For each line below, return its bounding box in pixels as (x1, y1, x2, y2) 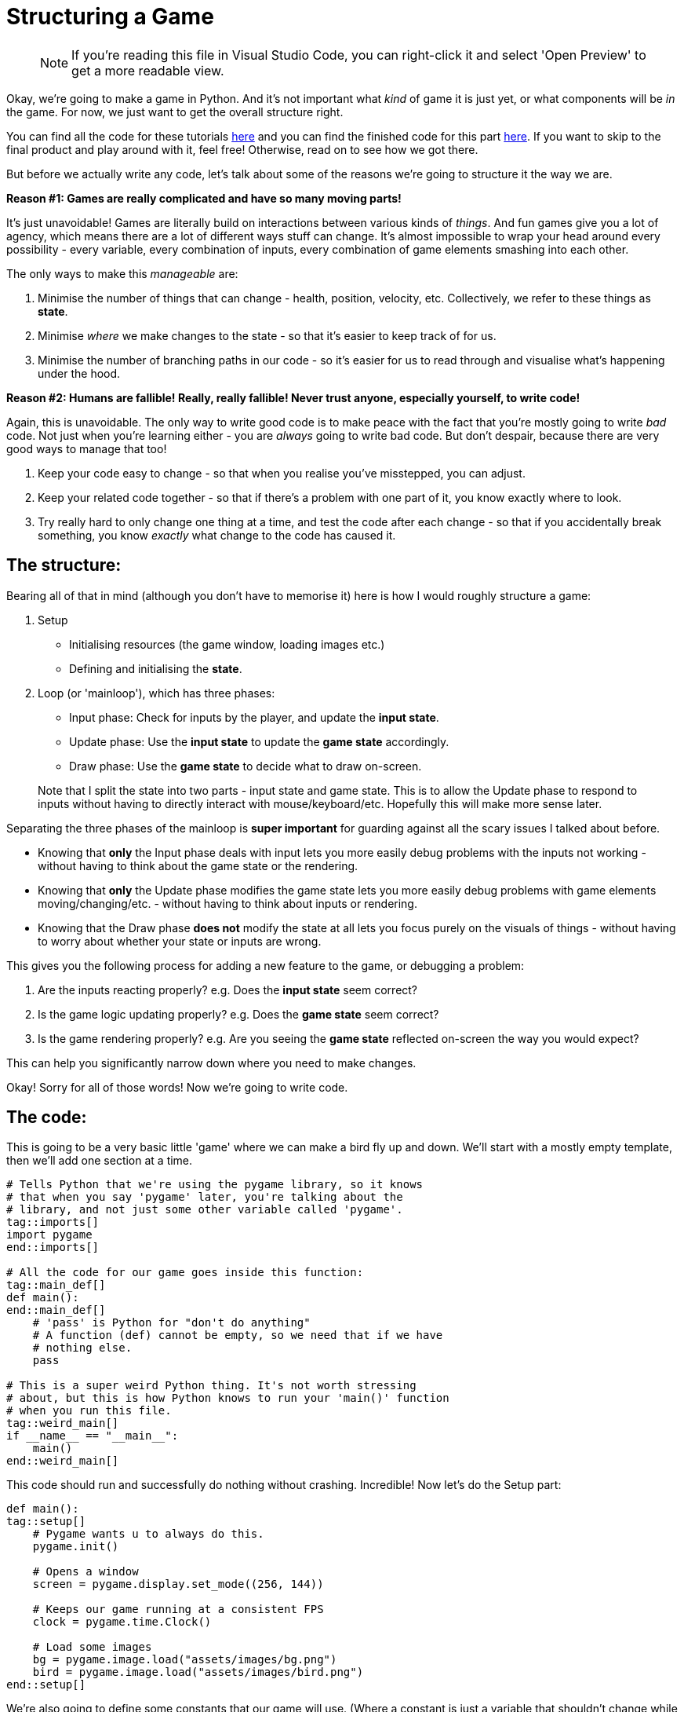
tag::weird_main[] (6, 1417, 119, 1430)
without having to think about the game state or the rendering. (38, 858, 358, 872)
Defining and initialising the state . (69, 661, 242, 675)
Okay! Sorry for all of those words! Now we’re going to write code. (6, 1080, 348, 1094)
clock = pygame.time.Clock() (32, 1615, 212, 1629)
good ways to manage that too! (6, 441, 167, 455)
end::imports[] (6, 1241, 100, 1254)
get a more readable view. (71, 62, 224, 79)
